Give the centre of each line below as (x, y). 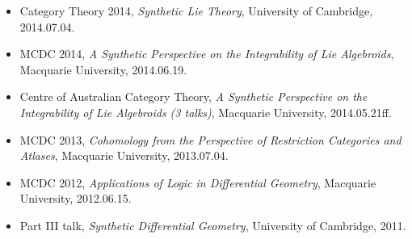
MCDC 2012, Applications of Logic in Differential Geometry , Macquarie (198, 182)
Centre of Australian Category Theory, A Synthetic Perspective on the (193, 96)
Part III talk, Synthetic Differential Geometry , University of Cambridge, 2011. (213, 225)
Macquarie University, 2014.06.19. (103, 69)
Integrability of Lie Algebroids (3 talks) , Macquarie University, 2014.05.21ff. (206, 112)
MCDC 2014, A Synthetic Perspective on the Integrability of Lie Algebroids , (207, 54)
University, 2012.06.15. (76, 198)
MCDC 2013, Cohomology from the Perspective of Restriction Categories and (210, 139)
